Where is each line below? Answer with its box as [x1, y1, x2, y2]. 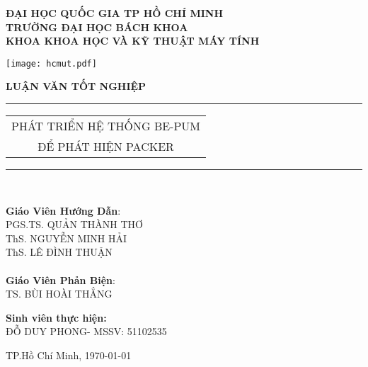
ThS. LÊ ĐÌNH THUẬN [6, 244, 113, 259]
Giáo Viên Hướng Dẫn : [6, 203, 121, 218]
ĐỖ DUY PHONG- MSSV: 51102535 [6, 324, 167, 339]
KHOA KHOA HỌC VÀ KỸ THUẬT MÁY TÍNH [6, 33, 260, 48]
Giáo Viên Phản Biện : [6, 272, 115, 287]
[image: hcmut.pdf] [6, 58, 97, 69]
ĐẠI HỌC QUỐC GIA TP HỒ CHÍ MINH [6, 6, 224, 20]
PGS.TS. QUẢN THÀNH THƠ [6, 217, 143, 232]
